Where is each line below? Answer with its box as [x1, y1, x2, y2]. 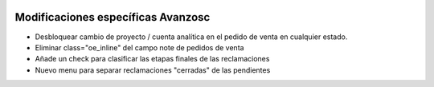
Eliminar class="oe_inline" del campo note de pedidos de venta [35, 42, 244, 52]
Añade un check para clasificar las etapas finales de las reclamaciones [35, 54, 270, 64]
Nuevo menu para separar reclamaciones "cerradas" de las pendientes [35, 65, 271, 75]
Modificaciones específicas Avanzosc [14, 10, 211, 24]
